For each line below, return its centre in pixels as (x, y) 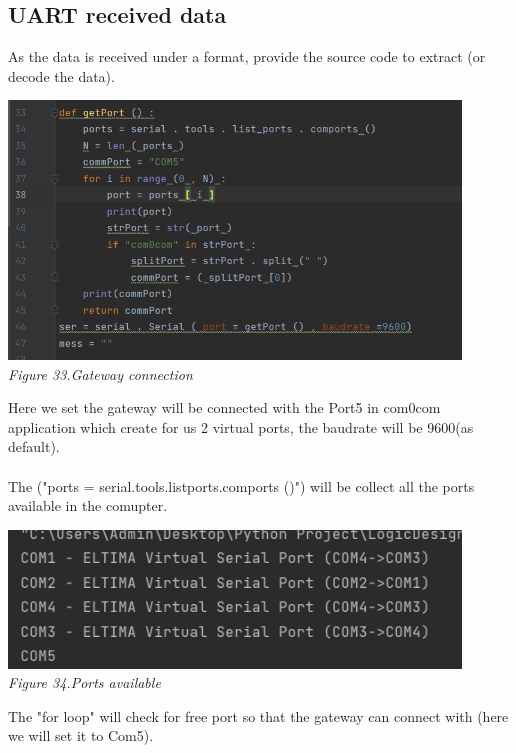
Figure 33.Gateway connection (100, 373)
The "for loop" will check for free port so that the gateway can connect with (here (258, 715)
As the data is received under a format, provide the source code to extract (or (247, 56)
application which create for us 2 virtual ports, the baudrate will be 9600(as (241, 426)
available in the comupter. (88, 505)
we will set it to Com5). (81, 735)
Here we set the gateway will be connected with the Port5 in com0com (224, 407)
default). (34, 446)
